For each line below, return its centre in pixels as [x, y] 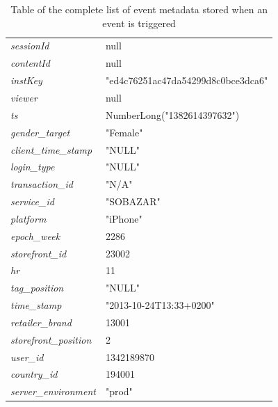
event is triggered [139, 23]
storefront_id [39, 253]
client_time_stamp [51, 149]
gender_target [40, 132]
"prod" [119, 391]
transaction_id [42, 184]
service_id [32, 201]
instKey [26, 80]
